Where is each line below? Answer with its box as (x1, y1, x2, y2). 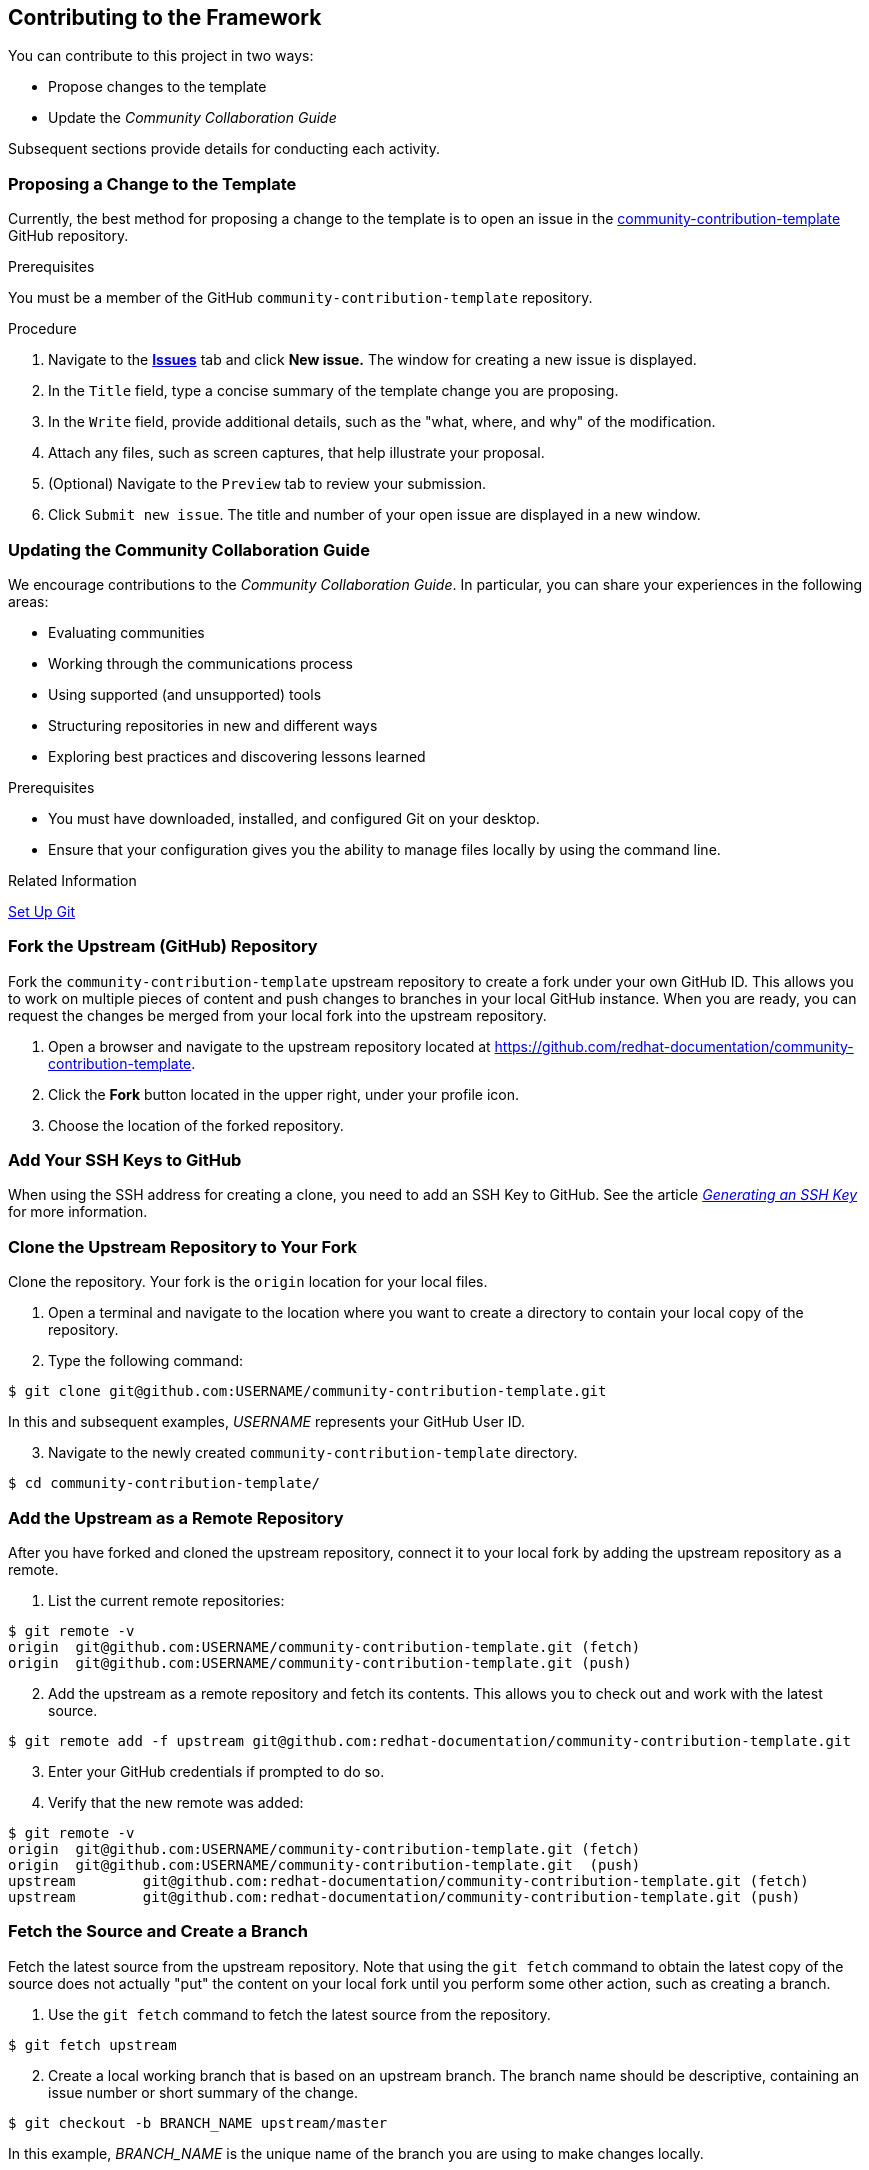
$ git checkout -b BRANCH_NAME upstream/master (8, 2114, 388, 2131)
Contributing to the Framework (8, 5, 322, 30)
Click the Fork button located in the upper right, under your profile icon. (48, 1085, 520, 1103)
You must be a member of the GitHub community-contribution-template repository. (8, 289, 593, 307)
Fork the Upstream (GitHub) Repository (8, 936, 318, 957)
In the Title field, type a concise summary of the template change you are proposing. (48, 382, 619, 400)
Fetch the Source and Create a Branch (8, 1921, 308, 1942)
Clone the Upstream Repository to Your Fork (8, 1236, 358, 1257)
